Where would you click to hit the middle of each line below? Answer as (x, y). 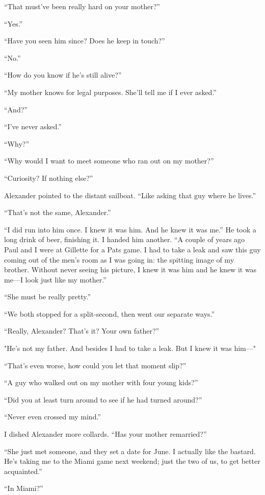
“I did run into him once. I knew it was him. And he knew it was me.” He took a (130, 229)
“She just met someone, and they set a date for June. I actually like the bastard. (130, 451)
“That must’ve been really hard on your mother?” (82, 6)
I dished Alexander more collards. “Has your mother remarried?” (105, 434)
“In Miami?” (24, 488)
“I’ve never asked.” (33, 126)
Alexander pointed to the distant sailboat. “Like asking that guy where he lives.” (130, 195)
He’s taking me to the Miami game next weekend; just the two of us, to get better (132, 461)
